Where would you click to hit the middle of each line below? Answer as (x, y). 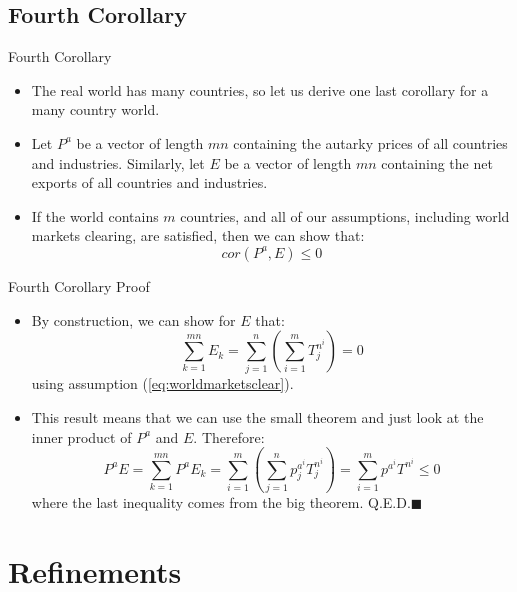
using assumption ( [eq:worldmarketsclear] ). (162, 383)
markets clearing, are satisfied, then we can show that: (198, 235)
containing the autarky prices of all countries (370, 142)
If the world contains (95, 215)
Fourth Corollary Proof (79, 285)
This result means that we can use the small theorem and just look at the (257, 417)
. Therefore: (229, 436)
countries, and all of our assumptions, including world (345, 215)
